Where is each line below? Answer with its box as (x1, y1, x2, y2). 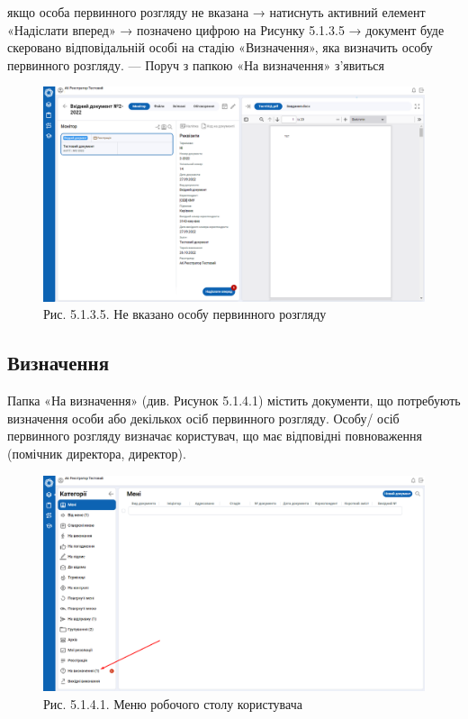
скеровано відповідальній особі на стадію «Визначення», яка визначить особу (7, 38, 433, 57)
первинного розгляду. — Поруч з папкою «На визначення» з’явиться (7, 55, 385, 74)
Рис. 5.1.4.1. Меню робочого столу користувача (43, 694, 302, 713)
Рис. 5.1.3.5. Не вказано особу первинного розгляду (43, 305, 327, 323)
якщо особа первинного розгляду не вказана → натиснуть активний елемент (7, 3, 426, 21)
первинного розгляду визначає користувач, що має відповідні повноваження (7, 426, 422, 445)
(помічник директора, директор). (7, 444, 186, 463)
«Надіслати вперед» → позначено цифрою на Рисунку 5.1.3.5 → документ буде (7, 20, 445, 39)
